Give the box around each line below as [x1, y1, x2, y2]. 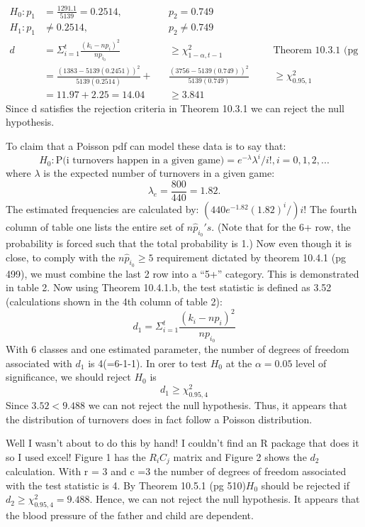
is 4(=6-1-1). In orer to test [88, 355, 207, 370]
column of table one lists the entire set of [6, 219, 184, 234]
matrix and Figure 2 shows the [173, 449, 307, 464]
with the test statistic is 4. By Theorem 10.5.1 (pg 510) [6, 477, 246, 492]
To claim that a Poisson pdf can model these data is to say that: [6, 138, 286, 153]
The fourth [309, 201, 357, 216]
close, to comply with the [6, 249, 116, 264]
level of [296, 355, 327, 370]
